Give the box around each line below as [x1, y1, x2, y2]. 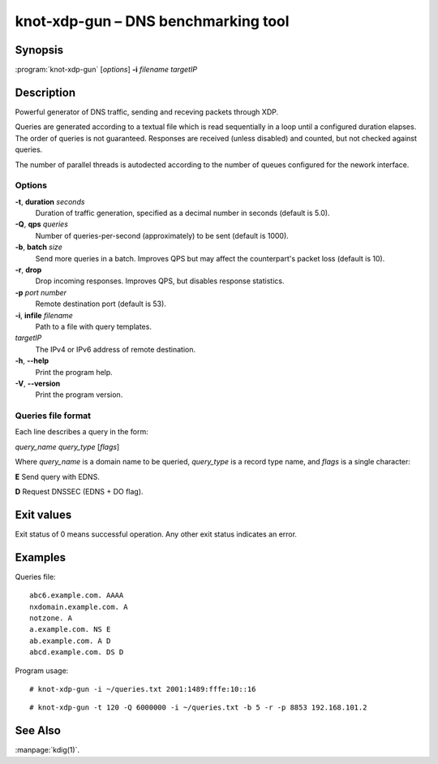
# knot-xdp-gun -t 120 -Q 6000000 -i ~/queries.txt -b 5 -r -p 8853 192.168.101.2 [29, 703, 367, 712]
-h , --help [15, 356, 49, 365]
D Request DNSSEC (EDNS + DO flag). [15, 487, 144, 497]
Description [15, 85, 76, 99]
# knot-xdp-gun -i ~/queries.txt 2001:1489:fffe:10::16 [29, 684, 256, 693]
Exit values [15, 507, 72, 521]
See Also [15, 723, 61, 738]
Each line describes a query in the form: [15, 427, 149, 437]
